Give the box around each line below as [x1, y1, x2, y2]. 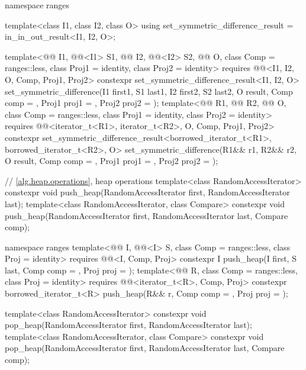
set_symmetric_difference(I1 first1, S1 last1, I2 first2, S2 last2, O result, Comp [5, 85, 293, 97]
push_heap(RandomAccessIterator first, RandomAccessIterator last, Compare [5, 209, 288, 221]
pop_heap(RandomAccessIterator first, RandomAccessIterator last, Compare [5, 342, 285, 354]
